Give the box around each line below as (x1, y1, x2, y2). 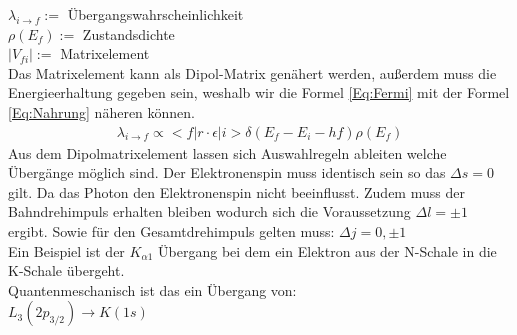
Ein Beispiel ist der (8, 240, 125, 261)
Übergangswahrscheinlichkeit (67, 4, 244, 24)
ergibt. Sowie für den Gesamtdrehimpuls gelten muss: (8, 220, 335, 241)
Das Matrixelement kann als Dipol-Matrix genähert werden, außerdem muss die (8, 62, 497, 83)
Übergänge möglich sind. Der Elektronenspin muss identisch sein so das (8, 162, 446, 183)
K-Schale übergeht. (8, 260, 125, 281)
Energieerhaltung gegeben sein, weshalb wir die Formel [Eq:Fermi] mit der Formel (8, 82, 510, 103)
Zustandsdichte (82, 23, 175, 44)
